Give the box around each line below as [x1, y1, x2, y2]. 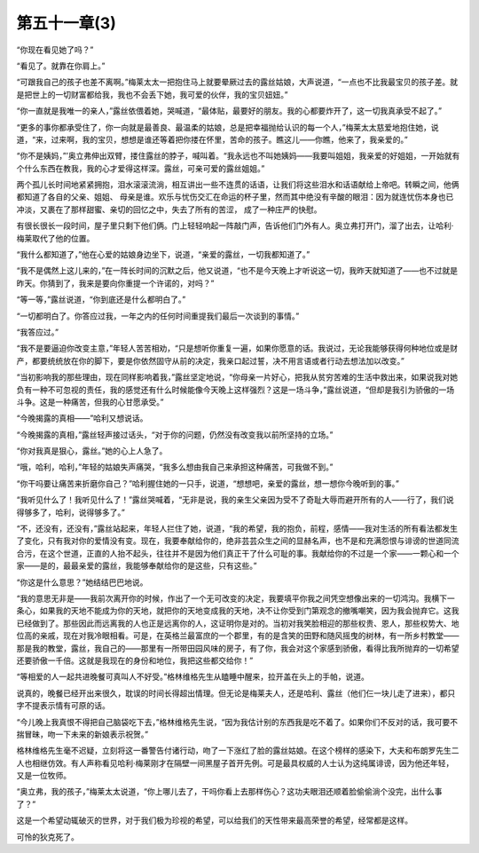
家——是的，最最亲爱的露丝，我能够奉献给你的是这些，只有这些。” [16, 560, 257, 572]
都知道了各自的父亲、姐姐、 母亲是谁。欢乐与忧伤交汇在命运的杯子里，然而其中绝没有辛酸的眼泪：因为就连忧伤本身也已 [16, 192, 454, 202]
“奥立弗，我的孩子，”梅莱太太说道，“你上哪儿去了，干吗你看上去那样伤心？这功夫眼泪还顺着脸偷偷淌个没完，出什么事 [16, 786, 443, 797]
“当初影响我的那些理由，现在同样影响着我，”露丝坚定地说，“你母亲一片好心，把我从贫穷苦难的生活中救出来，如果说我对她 [16, 372, 459, 383]
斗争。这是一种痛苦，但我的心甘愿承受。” [16, 396, 164, 407]
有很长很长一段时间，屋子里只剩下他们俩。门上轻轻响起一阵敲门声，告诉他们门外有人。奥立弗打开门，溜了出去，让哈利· [16, 220, 454, 231]
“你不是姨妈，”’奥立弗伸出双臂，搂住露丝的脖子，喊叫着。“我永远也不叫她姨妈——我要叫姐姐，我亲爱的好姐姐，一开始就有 [16, 151, 460, 162]
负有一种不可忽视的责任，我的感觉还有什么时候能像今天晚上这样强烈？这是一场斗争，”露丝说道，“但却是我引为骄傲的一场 [16, 384, 455, 395]
